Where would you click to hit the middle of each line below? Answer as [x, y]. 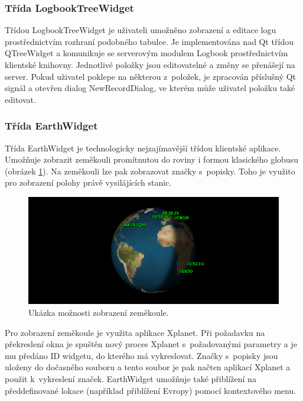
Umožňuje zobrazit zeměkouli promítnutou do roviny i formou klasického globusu [151, 159]
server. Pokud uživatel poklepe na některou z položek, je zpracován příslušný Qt [150, 76]
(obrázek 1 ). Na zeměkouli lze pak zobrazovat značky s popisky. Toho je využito [150, 171]
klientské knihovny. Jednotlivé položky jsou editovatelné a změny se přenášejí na [150, 64]
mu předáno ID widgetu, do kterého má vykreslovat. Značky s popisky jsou [141, 355]
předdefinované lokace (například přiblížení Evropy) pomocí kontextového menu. [151, 390]
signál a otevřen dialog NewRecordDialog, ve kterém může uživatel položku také [150, 88]
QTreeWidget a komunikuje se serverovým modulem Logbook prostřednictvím [146, 53]
